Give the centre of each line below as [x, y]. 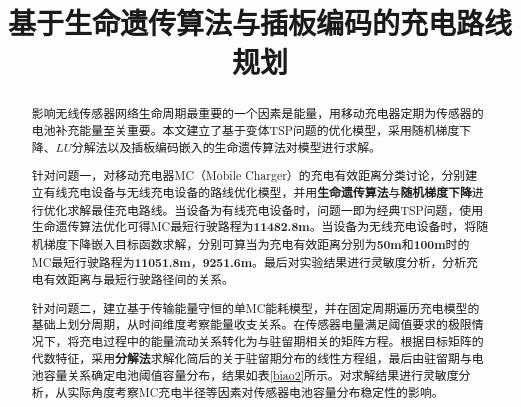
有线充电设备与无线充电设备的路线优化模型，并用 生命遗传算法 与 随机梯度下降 [257, 192]
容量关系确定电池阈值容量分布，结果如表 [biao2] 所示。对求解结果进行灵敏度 [251, 375]
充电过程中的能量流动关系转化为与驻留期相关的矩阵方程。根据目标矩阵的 [281, 341]
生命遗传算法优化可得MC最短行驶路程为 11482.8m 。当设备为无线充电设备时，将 [254, 227]
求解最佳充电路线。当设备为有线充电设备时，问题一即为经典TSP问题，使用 [275, 209]
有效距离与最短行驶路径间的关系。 [138, 279]
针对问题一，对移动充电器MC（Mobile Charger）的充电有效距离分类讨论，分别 [248, 175]
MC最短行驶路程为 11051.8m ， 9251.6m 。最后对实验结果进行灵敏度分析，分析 [249, 262]
